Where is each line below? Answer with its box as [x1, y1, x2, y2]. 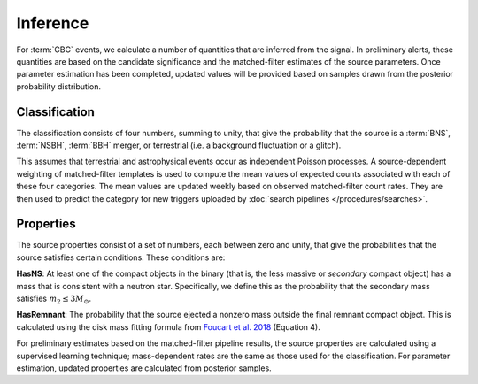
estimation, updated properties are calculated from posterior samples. [16, 363, 272, 373]
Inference [16, 13, 89, 33]
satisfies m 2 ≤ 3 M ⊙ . [16, 293, 92, 305]
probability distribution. [16, 81, 102, 92]
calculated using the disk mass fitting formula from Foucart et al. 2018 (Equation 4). [16, 321, 320, 332]
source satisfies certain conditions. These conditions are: [16, 252, 226, 263]
